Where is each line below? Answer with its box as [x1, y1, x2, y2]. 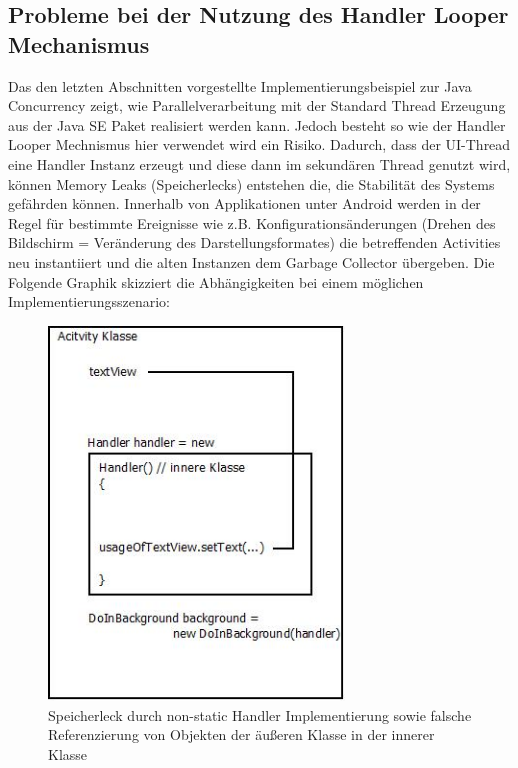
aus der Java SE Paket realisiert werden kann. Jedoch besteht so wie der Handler [8, 114, 506, 135]
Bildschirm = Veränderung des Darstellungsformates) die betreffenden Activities [8, 232, 501, 253]
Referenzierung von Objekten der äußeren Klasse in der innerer [48, 724, 435, 745]
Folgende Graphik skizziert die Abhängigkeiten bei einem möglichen [8, 271, 424, 292]
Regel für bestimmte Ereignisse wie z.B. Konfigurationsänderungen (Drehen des [8, 212, 496, 233]
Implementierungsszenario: [8, 291, 171, 312]
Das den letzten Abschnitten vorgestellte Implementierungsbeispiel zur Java [8, 75, 472, 96]
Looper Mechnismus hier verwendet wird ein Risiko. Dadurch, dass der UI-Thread [8, 134, 511, 155]
